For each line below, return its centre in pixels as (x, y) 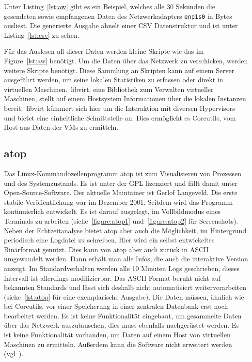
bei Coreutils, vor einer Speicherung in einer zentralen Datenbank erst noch (116, 306)
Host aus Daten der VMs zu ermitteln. (61, 127)
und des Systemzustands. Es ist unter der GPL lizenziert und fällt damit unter (121, 183)
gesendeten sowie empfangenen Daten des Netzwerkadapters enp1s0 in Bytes (118, 16)
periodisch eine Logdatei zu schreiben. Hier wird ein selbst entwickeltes (109, 240)
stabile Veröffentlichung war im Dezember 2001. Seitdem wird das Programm (118, 202)
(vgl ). (14, 354)
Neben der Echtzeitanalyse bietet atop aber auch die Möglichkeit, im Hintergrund (125, 230)
